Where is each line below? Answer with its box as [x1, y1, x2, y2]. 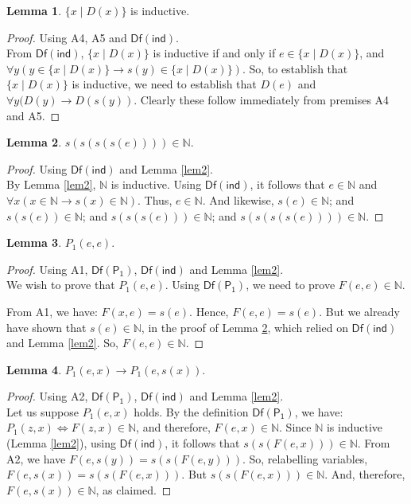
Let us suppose [6, 403, 79, 420]
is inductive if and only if [153, 45, 276, 61]
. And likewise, [202, 191, 274, 208]
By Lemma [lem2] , [6, 176, 96, 193]
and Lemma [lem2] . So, [6, 334, 118, 351]
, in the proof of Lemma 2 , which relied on [141, 318, 348, 335]
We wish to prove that [6, 276, 115, 293]
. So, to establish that [242, 60, 348, 76]
